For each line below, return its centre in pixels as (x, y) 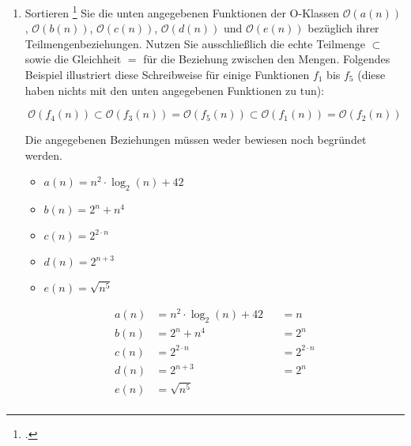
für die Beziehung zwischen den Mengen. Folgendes (267, 59)
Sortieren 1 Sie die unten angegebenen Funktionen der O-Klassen (182, 11)
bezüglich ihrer (343, 28)
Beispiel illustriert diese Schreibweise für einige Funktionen (167, 75)
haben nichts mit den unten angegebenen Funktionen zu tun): (175, 90)
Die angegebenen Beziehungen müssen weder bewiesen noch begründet (196, 140)
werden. (43, 155)
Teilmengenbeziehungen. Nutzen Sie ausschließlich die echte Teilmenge (195, 43)
